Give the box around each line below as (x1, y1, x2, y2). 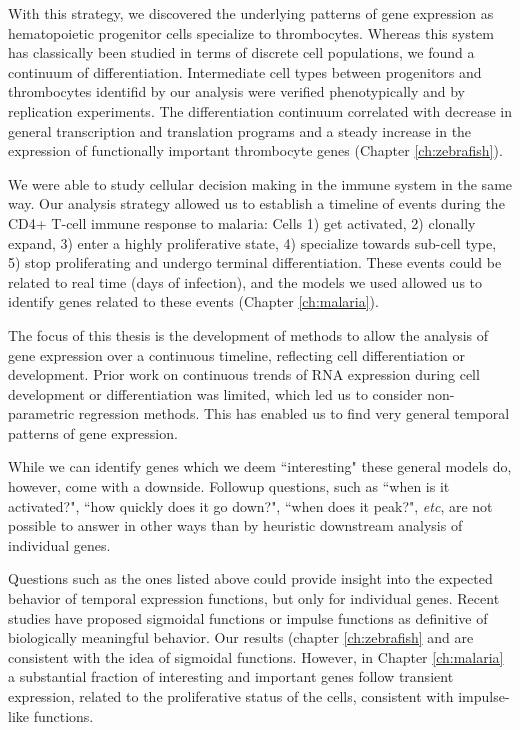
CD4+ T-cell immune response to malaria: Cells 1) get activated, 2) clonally (8, 212, 476, 233)
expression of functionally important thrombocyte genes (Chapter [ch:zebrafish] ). (8, 140, 503, 161)
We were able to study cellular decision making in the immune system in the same (8, 173, 513, 194)
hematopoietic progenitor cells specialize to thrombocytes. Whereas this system (8, 22, 494, 43)
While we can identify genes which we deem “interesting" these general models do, (8, 456, 512, 477)
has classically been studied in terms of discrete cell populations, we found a (8, 42, 475, 63)
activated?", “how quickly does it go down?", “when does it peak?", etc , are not (8, 495, 493, 516)
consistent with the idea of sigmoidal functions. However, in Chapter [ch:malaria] (8, 646, 504, 667)
